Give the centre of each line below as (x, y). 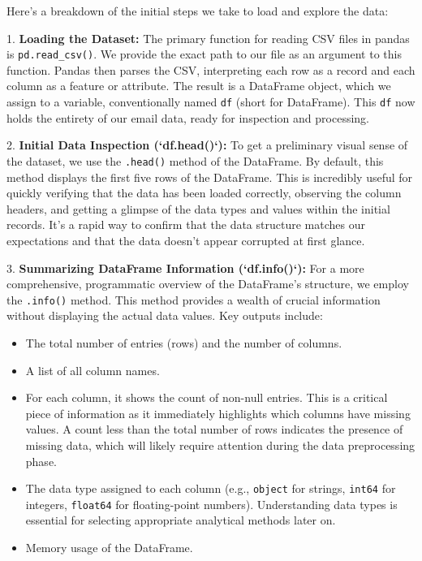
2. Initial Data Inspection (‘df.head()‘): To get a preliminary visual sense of (207, 145)
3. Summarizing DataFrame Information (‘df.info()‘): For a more (185, 268)
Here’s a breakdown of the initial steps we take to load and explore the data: (198, 11)
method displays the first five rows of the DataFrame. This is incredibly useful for (210, 177)
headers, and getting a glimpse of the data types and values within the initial (198, 208)
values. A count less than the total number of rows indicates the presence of (214, 429)
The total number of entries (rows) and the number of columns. (184, 342)
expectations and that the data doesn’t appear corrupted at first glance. (186, 240)
